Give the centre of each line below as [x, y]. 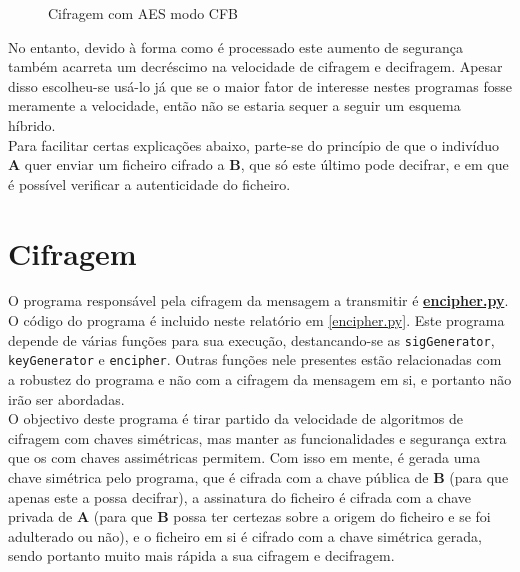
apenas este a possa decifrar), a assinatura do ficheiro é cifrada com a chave [239, 496]
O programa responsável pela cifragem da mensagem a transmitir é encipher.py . [258, 300]
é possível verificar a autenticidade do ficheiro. [149, 183]
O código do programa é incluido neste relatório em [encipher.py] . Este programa [256, 320]
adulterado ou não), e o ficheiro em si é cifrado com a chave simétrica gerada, [245, 535]
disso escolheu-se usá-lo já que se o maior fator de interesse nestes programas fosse [260, 85]
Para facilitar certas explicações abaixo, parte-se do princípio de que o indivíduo [254, 144]
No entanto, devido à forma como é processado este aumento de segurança [235, 46]
